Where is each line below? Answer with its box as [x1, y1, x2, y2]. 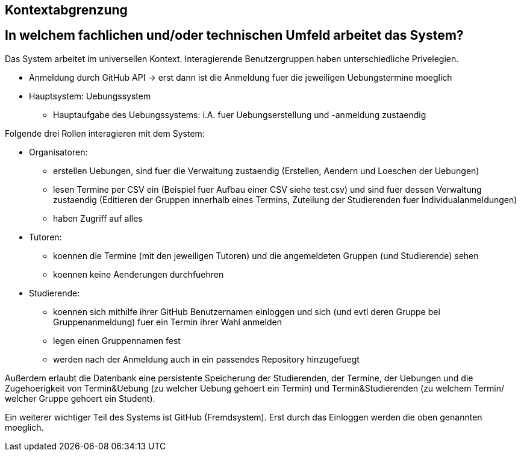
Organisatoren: [29, 146, 88, 157]
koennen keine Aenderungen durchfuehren [53, 269, 224, 280]
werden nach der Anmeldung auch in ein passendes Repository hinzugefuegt [53, 354, 360, 364]
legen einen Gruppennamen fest [53, 335, 181, 346]
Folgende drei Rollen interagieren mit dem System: [5, 128, 205, 139]
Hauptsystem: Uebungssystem [29, 90, 151, 101]
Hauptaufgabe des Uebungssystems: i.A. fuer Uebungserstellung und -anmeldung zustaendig [53, 109, 426, 120]
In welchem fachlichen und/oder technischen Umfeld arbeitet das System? [5, 28, 464, 43]
